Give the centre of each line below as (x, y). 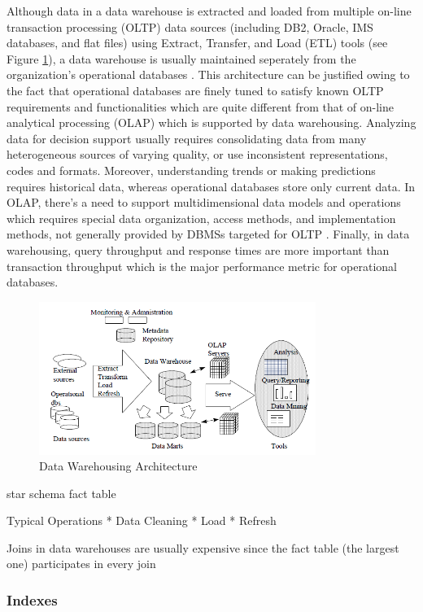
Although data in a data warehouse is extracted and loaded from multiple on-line (209, 11)
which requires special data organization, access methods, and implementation (201, 218)
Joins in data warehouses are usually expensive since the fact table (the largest (203, 547)
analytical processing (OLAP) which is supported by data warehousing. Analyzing (211, 122)
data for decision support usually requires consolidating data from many (187, 138)
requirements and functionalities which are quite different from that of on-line (200, 106)
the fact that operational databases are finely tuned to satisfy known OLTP (195, 90)
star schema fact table (61, 493)
